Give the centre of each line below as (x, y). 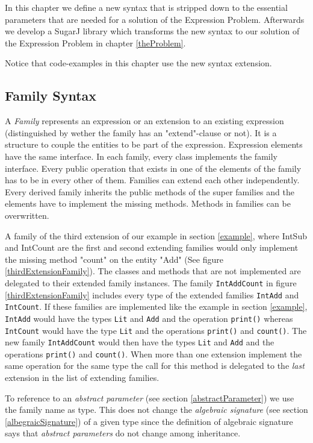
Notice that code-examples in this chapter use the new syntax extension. (138, 63)
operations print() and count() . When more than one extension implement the (153, 353)
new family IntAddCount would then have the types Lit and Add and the (140, 342)
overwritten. (27, 215)
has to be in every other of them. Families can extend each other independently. (152, 180)
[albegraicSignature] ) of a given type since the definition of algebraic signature (149, 421)
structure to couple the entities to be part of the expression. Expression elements (154, 144)
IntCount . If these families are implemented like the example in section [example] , (156, 306)
